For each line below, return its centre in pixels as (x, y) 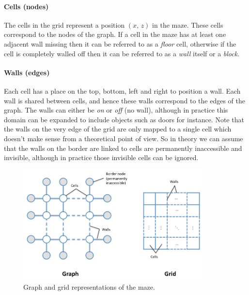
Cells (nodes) (26, 6)
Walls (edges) (27, 72)
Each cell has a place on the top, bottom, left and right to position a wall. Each (122, 90)
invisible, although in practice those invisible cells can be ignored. (101, 157)
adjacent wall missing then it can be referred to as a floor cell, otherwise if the (120, 43)
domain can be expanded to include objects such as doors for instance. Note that (124, 119)
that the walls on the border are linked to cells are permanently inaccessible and (123, 148)
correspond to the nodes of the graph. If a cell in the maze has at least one (115, 34)
